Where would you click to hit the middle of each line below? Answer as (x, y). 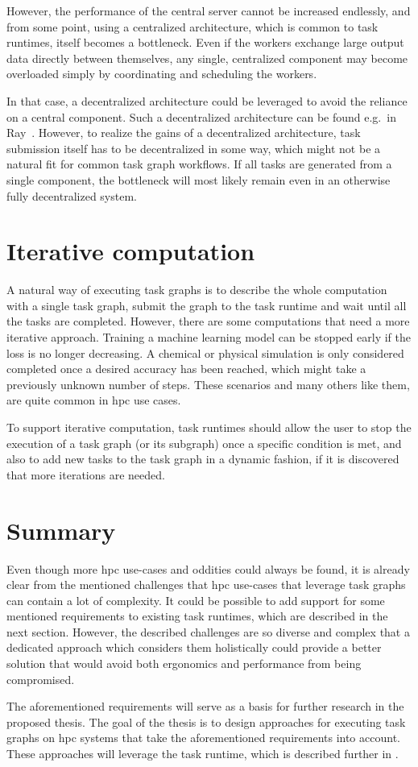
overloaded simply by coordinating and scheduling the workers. (162, 74)
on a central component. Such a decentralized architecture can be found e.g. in (201, 116)
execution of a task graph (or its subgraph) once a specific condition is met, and (204, 443)
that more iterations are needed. (86, 474)
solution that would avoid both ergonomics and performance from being (184, 663)
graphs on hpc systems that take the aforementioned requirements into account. (203, 738)
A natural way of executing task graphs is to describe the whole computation (197, 290)
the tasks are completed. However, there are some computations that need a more (208, 321)
